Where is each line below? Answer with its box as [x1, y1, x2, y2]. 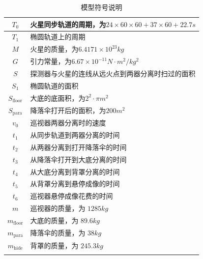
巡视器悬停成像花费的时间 [30, 191, 113, 201]
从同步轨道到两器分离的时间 [30, 130, 120, 140]
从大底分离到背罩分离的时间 [30, 166, 120, 176]
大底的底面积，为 [30, 92, 86, 103]
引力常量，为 [30, 56, 72, 66]
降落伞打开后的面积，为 [30, 105, 106, 115]
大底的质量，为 [30, 215, 79, 225]
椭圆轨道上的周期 [30, 31, 86, 42]
